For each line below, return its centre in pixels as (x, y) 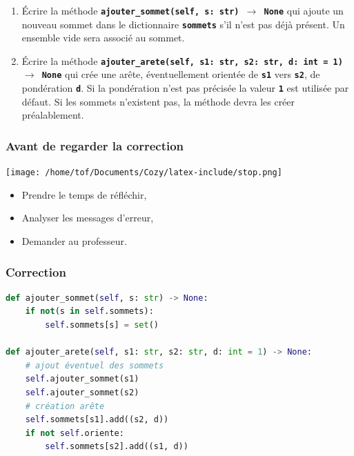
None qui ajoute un (304, 10)
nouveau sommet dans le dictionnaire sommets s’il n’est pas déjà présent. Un (183, 24)
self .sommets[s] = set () (102, 325)
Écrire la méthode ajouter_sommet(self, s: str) (130, 10)
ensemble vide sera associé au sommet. (103, 38)
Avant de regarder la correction (95, 145)
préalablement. (53, 115)
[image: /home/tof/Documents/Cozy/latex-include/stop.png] (144, 173)
